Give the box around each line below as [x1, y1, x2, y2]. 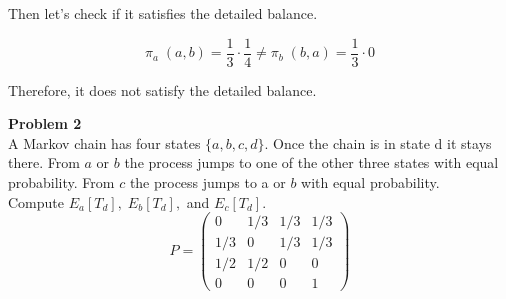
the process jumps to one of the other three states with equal [124, 152, 499, 173]
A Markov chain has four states [8, 132, 201, 153]
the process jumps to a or [129, 172, 286, 193]
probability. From [8, 172, 115, 193]
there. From [8, 152, 80, 173]
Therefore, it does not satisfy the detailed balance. [8, 79, 317, 100]
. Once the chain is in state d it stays [264, 132, 492, 153]
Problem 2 [8, 113, 82, 134]
